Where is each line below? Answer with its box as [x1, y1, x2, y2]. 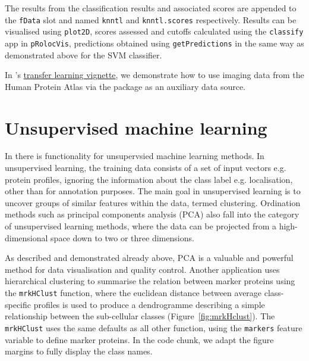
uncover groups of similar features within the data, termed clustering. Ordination [5, 196, 301, 208]
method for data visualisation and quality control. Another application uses [5, 263, 280, 275]
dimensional [5, 231, 48, 244]
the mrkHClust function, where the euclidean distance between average [5, 287, 262, 298]
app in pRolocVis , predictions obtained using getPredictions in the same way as [5, 36, 304, 49]
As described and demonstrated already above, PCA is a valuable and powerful [5, 251, 294, 264]
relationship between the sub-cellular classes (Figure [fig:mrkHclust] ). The [5, 310, 275, 322]
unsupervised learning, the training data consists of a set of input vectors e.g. [5, 161, 286, 174]
